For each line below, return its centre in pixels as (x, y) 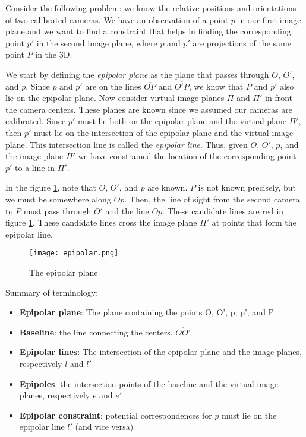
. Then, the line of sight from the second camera (212, 199)
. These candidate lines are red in (223, 210)
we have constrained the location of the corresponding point (187, 156)
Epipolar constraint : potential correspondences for (116, 415)
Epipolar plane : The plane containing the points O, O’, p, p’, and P (147, 312)
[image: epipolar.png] (74, 253)
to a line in (35, 167)
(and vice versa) (104, 427)
